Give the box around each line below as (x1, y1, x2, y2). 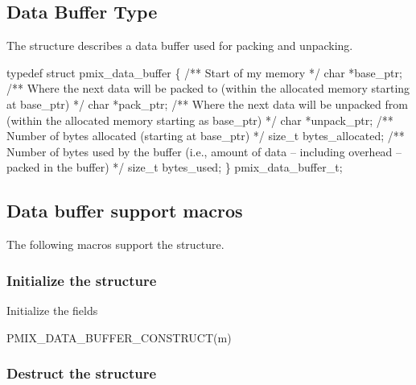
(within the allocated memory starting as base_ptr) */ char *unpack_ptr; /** (6, 111, 393, 128)
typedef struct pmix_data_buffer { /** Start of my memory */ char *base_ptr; (6, 64, 402, 81)
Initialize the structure (6, 270, 157, 290)
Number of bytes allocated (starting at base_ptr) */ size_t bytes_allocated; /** (6, 127, 405, 144)
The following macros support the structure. (6, 236, 224, 253)
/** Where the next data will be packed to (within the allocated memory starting (6, 80, 410, 97)
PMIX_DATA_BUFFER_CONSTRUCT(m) (6, 329, 232, 346)
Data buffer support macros (6, 198, 243, 223)
